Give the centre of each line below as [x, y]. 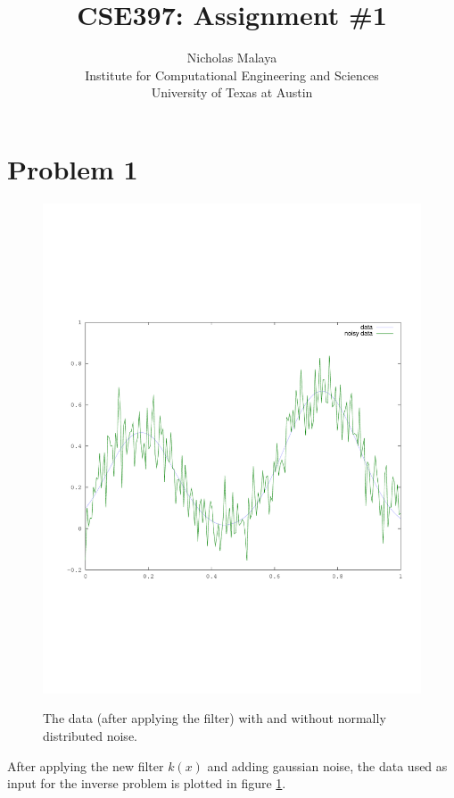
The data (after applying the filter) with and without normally [215, 718]
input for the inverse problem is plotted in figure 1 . [147, 783]
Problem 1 [73, 168]
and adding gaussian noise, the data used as [327, 765]
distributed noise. [90, 735]
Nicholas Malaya [232, 58]
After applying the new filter [86, 765]
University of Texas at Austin [232, 92]
